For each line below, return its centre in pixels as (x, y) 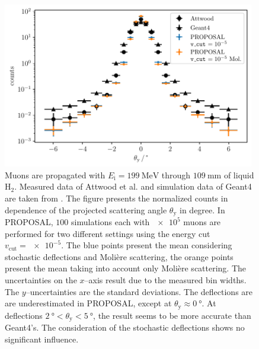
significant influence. (42, 339)
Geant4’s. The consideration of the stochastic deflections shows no (125, 327)
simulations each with (111, 222)
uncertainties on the (41, 280)
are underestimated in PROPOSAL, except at (88, 303)
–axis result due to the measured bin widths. (165, 280)
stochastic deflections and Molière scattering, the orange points (119, 256)
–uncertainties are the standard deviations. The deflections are (139, 291)
